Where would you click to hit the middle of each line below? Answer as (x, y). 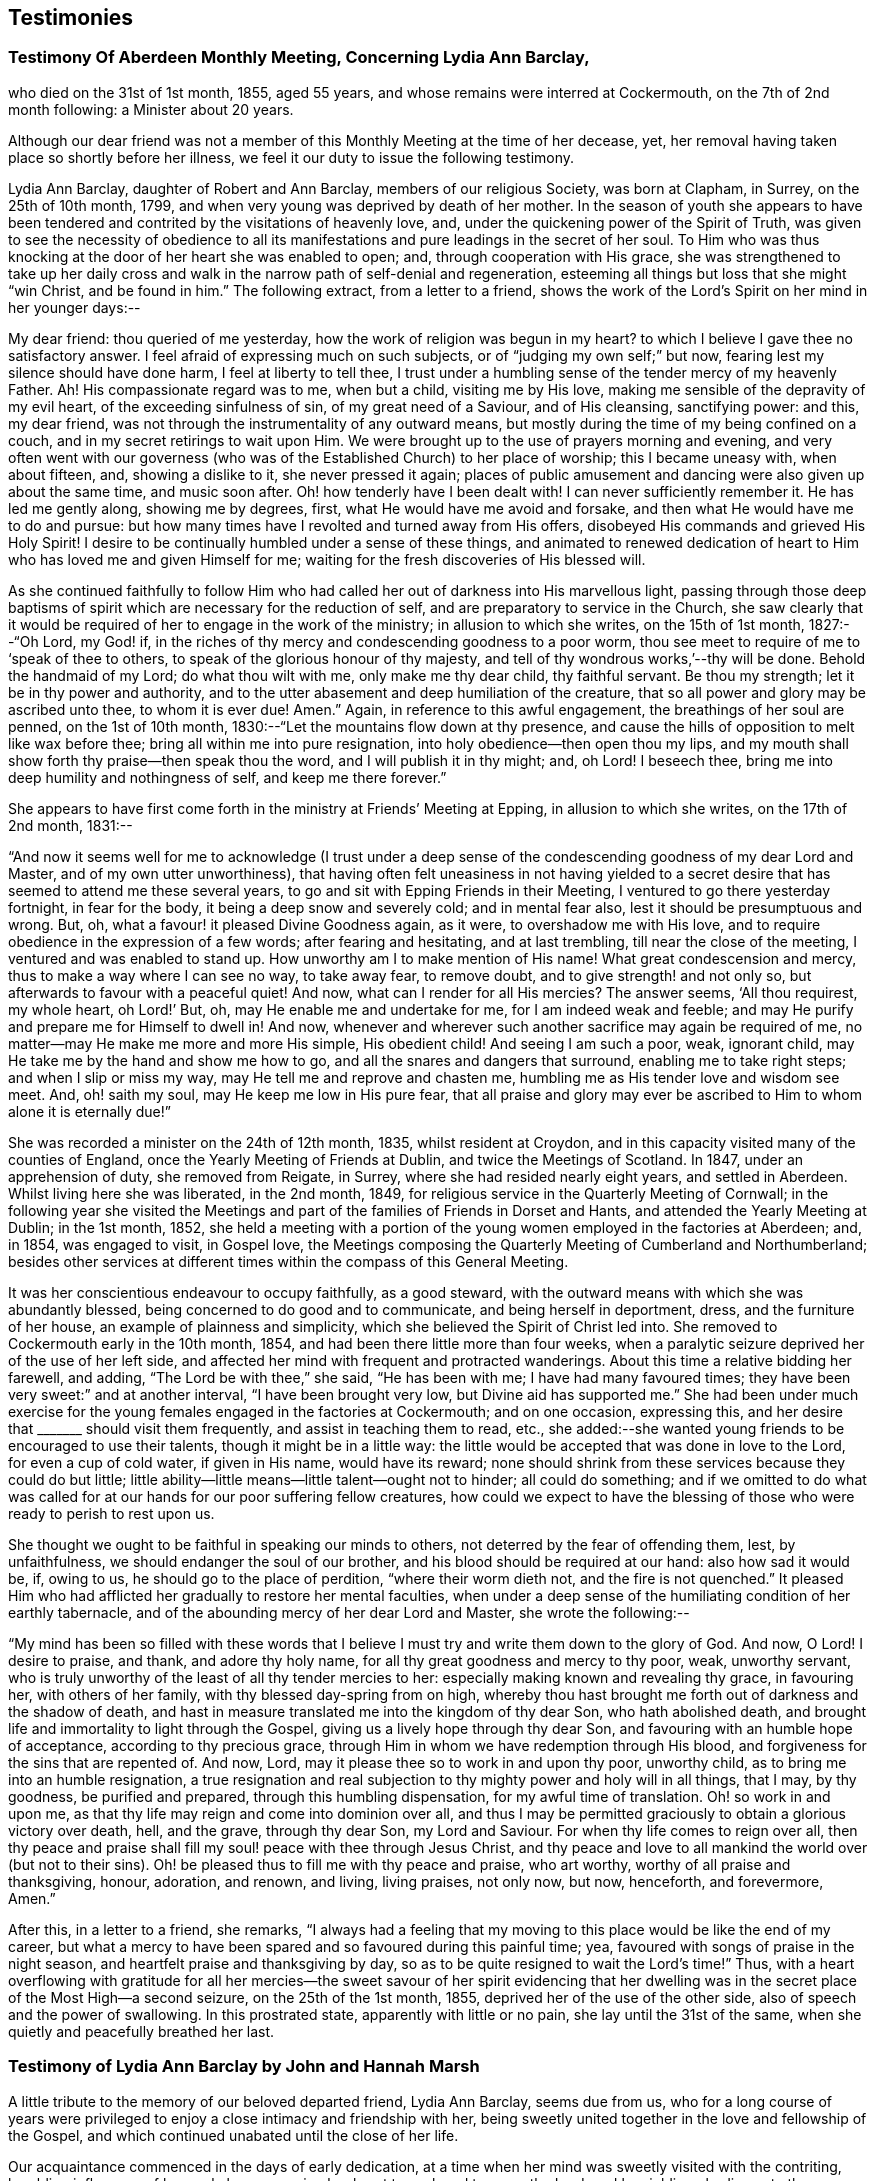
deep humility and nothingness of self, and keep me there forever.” (227, 777)
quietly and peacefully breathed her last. (141, 2031)
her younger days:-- (74, 307)
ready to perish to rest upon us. (111, 1513)
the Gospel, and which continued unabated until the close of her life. (233, 2135)
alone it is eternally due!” (89, 1111)
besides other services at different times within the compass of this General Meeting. (288, 1261)
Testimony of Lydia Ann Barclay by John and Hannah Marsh (244, 2066)
